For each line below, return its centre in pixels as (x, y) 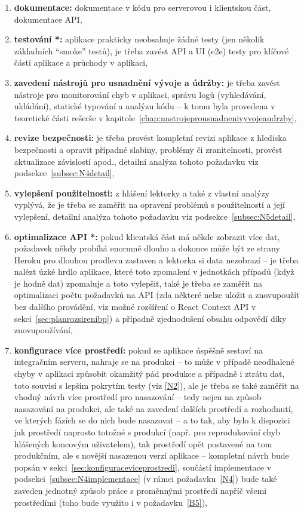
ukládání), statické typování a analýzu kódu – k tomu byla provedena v (145, 106)
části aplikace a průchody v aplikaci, (81, 62)
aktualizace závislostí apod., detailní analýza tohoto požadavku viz (136, 161)
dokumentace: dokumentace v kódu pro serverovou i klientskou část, (142, 7)
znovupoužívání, (43, 330)
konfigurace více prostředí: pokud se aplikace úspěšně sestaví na (138, 350)
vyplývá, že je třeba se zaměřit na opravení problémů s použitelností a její (149, 205)
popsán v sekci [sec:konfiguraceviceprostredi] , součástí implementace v (143, 467)
